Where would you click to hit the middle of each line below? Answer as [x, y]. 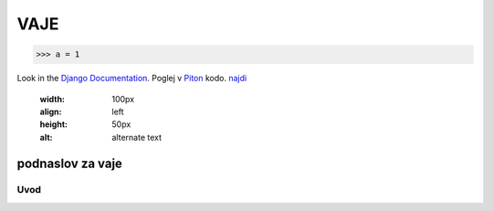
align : [51, 111]
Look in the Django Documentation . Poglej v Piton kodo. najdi [132, 79]
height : [54, 124]
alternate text [137, 137]
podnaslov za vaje [70, 163]
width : [52, 99]
